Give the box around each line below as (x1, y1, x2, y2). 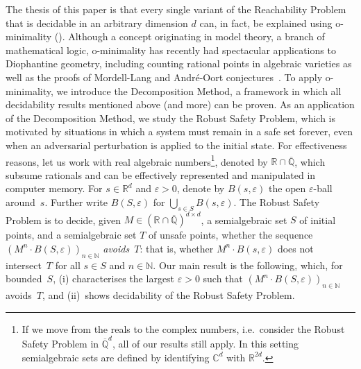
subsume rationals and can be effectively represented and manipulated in (6, 167, 316, 182)
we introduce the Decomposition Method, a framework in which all (56, 83, 342, 98)
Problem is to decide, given (6, 212, 121, 227)
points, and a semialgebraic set (6, 228, 137, 242)
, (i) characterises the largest (53, 271, 175, 286)
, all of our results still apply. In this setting (112, 336, 299, 350)
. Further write (44, 194, 108, 209)
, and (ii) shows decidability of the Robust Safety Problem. (42, 288, 295, 302)
